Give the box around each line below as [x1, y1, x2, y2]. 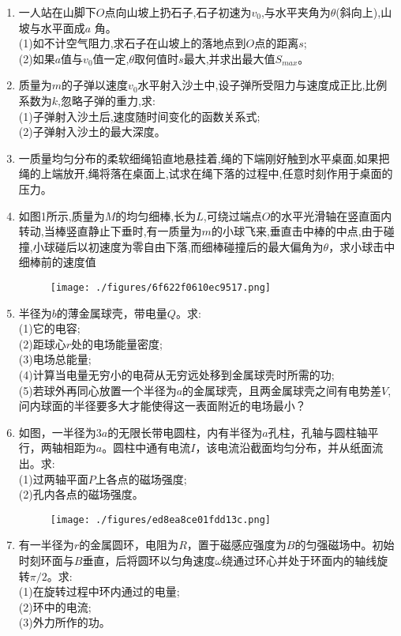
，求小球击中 [328, 238, 395, 254]
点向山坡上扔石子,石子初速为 [104, 4, 252, 20]
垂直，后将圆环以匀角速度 [82, 551, 215, 568]
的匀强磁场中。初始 [294, 536, 395, 553]
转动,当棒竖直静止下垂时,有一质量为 [18, 223, 202, 239]
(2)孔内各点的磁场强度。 [18, 486, 144, 502]
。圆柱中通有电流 [102, 439, 191, 456]
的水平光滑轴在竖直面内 [270, 207, 392, 224]
